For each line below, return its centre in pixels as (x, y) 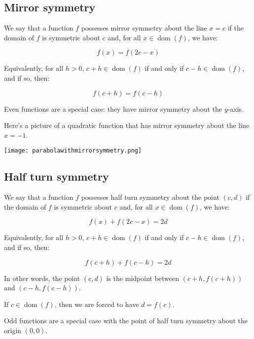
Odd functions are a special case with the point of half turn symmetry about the (126, 321)
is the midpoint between (143, 278)
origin (13, 330)
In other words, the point (42, 278)
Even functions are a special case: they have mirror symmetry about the (113, 108)
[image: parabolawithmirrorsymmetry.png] (73, 151)
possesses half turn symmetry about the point (150, 197)
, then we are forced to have (97, 304)
